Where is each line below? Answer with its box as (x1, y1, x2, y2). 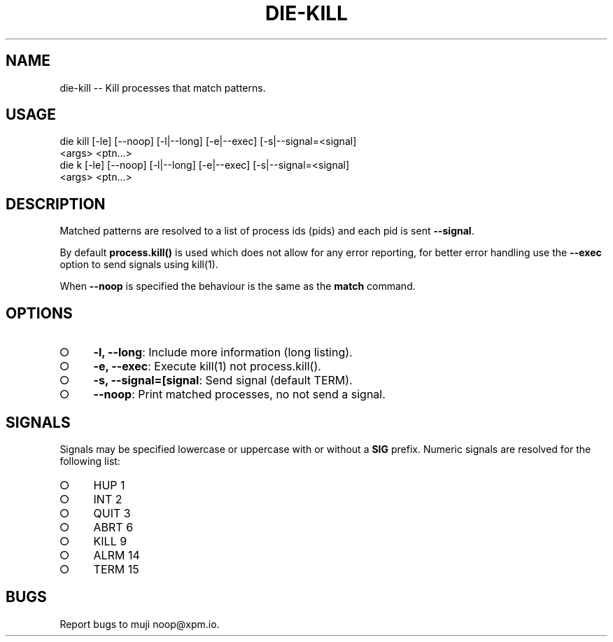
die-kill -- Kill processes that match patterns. (59, 81, 266, 94)
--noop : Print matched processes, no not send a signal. (93, 387, 386, 402)
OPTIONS (6, 304, 73, 322)
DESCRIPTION (6, 195, 106, 213)
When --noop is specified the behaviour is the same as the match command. (59, 280, 416, 293)
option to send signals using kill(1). (59, 258, 218, 271)
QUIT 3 (93, 505, 131, 520)
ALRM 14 (93, 547, 140, 562)
